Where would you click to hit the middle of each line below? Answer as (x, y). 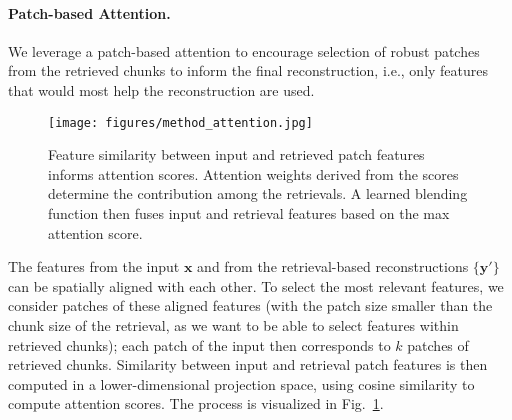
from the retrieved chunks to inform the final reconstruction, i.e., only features (248, 70)
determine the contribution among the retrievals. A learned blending (258, 193)
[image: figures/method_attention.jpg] (180, 122)
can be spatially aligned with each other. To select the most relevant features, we (256, 285)
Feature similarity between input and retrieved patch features (236, 154)
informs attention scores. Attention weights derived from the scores (253, 173)
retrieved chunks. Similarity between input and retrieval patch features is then (248, 364)
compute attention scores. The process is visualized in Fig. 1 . (196, 403)
